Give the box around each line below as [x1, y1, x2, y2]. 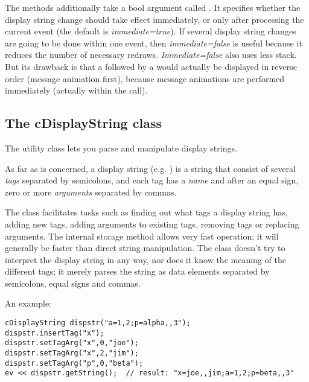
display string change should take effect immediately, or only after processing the [5, 13, 304, 25]
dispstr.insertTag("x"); [5, 328, 104, 337]
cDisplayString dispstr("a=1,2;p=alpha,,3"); [5, 319, 191, 328]
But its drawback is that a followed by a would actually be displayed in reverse [5, 60, 297, 72]
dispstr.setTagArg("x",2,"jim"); [5, 349, 139, 358]
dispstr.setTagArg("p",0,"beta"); [5, 358, 144, 368]
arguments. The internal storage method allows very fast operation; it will [5, 229, 279, 242]
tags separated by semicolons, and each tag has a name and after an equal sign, [5, 174, 299, 186]
